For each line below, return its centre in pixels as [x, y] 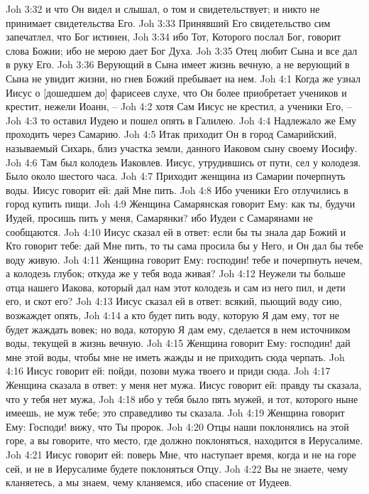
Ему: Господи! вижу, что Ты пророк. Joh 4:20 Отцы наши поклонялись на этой [177, 426]
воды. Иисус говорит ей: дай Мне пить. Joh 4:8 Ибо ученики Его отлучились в [177, 189]
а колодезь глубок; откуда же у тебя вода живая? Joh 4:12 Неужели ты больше [176, 273]
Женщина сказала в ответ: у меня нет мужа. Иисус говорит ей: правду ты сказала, [184, 385]
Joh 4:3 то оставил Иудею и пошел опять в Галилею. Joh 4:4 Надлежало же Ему [181, 120]
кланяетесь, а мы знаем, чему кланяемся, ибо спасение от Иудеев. [149, 482]
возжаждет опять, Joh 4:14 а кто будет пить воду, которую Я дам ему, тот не [173, 315]
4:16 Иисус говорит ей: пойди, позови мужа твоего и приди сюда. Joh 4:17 [168, 371]
